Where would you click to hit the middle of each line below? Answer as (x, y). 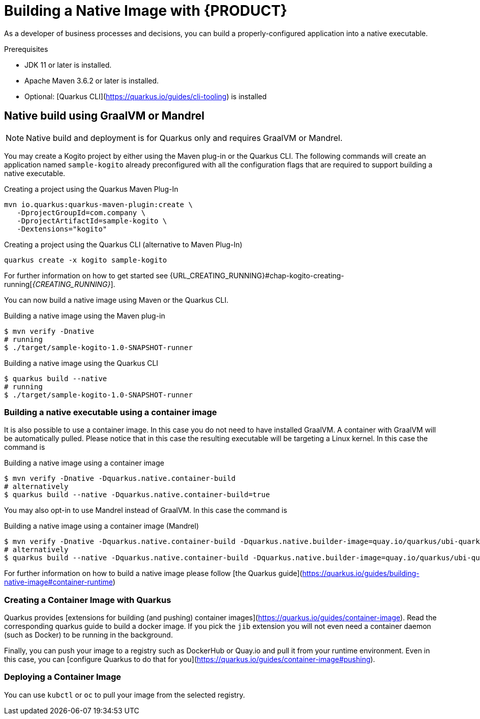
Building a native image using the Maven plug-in (85, 315)
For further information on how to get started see (86, 275)
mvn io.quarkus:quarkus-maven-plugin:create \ (98, 204)
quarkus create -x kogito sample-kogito (86, 260)
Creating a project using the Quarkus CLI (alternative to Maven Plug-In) (123, 244)
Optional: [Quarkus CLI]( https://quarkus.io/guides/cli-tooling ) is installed (146, 96)
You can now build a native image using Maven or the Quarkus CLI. (116, 300)
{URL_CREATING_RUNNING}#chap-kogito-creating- (257, 275)
